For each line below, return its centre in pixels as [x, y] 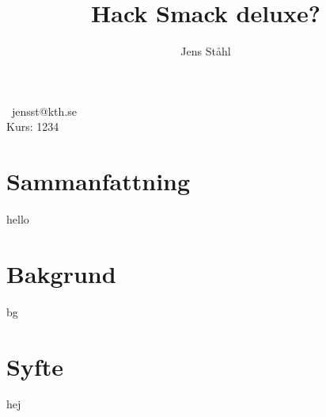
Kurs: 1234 [33, 126]
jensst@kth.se [44, 111]
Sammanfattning [99, 181]
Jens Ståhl [206, 51]
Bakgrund [61, 273]
